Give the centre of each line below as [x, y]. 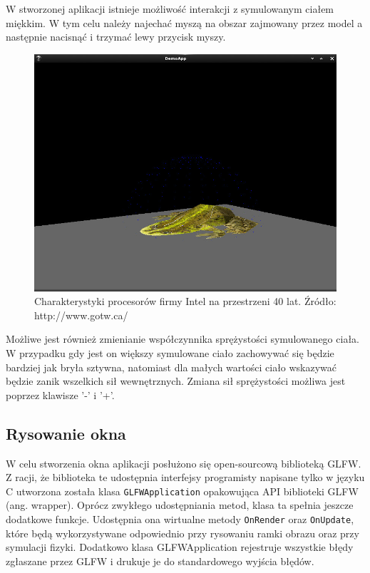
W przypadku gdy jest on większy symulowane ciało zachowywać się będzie [170, 352]
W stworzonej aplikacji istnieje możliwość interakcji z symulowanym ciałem [170, 9]
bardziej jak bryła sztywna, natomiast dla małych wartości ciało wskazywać [171, 367]
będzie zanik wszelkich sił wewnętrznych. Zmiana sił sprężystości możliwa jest [176, 381]
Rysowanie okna [66, 433]
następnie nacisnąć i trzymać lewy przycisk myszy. [116, 37]
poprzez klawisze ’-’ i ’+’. [60, 394]
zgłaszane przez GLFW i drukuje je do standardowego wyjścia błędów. [160, 561]
